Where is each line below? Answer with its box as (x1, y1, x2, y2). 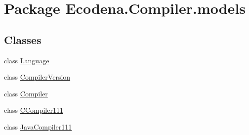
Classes (4, 32, 41, 47)
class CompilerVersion (4, 72, 71, 82)
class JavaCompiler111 (4, 121, 72, 132)
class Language (4, 55, 49, 65)
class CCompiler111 (4, 105, 63, 115)
